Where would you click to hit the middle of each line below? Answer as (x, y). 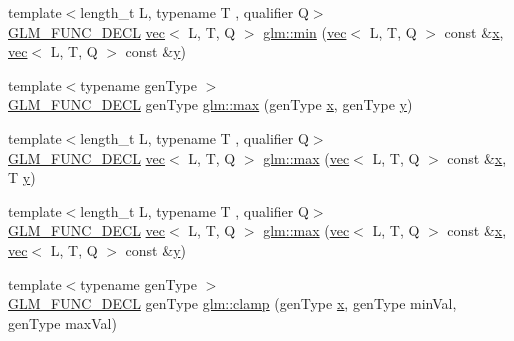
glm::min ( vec (305, 31)
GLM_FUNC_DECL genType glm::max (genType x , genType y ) (210, 104)
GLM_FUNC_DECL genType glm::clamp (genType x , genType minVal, (232, 303)
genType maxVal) (62, 322)
